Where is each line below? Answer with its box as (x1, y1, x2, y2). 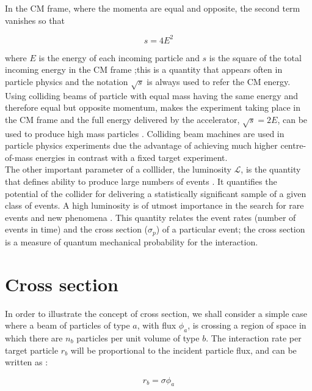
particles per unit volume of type (76, 331, 200, 344)
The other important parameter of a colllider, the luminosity (5, 163, 231, 176)
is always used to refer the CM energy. (147, 75, 291, 88)
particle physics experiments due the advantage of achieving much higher (5, 139, 278, 152)
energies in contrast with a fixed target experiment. (35, 151, 228, 163)
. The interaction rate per (206, 331, 302, 344)
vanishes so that (5, 13, 65, 26)
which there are (5, 331, 63, 344)
